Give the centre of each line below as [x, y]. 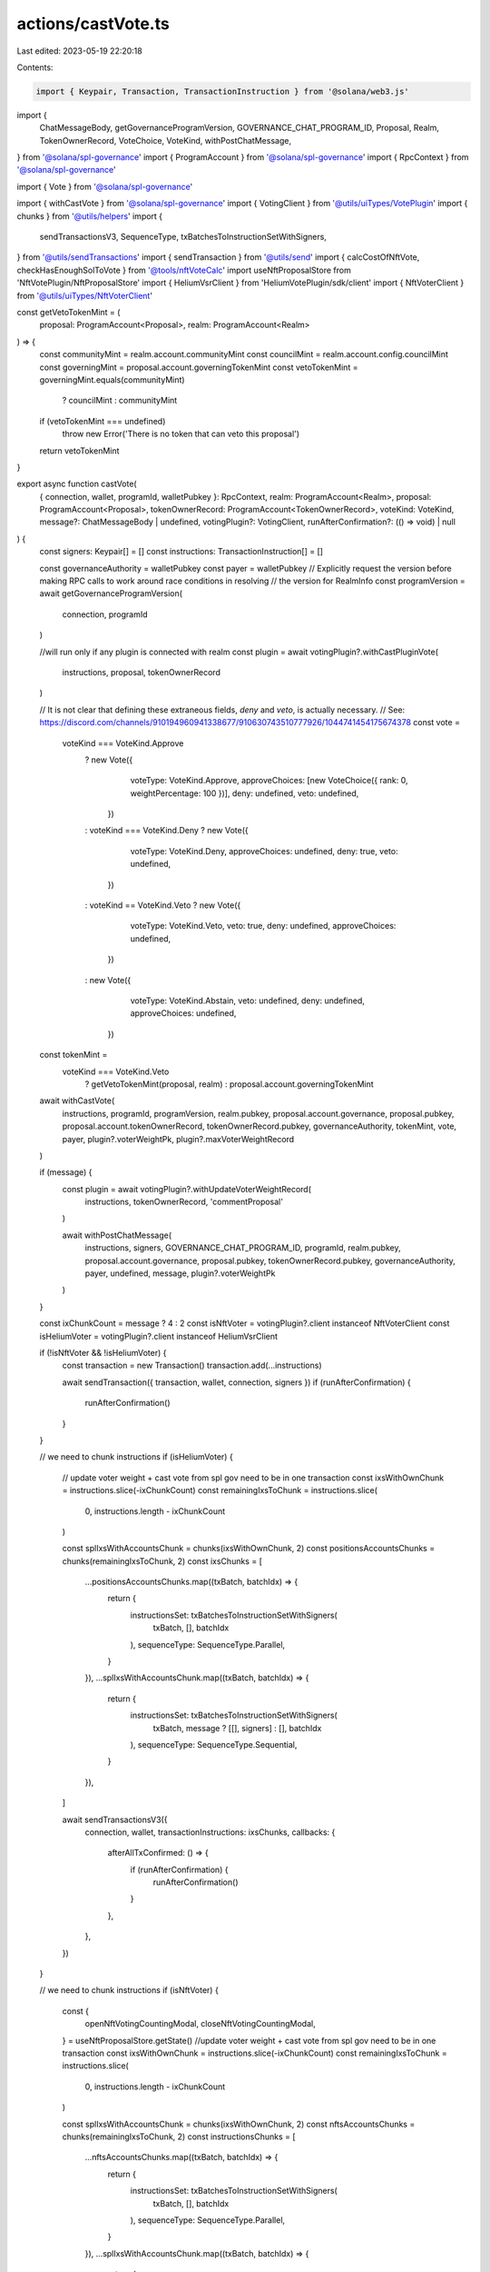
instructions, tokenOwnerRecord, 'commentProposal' [184, 1202]
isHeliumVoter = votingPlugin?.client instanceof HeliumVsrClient [159, 1336]
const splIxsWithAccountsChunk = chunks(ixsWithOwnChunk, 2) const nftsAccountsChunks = [239, 2124]
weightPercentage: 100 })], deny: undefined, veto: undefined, [245, 793]
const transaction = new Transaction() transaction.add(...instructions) [192, 1365]
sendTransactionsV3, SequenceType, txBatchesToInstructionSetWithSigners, [183, 237]
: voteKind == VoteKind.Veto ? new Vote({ [163, 905]
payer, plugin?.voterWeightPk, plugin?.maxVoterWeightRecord [178, 1139]
